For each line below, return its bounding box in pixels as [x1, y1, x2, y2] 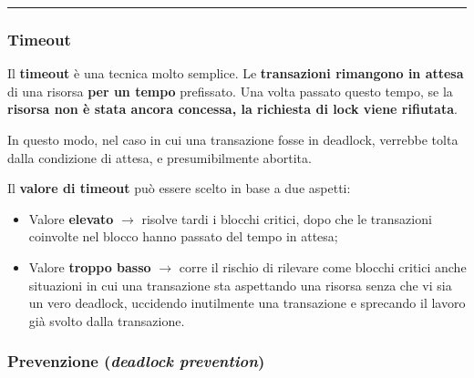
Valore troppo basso [28, 257, 151, 276]
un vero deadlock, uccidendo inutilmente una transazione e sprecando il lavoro [28, 293, 466, 312]
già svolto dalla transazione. [28, 311, 185, 330]
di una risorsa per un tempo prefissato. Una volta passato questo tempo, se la [7, 81, 453, 100]
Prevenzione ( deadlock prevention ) [7, 350, 265, 373]
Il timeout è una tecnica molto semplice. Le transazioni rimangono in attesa [7, 64, 464, 83]
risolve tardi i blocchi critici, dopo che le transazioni [141, 209, 432, 228]
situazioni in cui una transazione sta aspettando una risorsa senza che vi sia [28, 275, 452, 294]
